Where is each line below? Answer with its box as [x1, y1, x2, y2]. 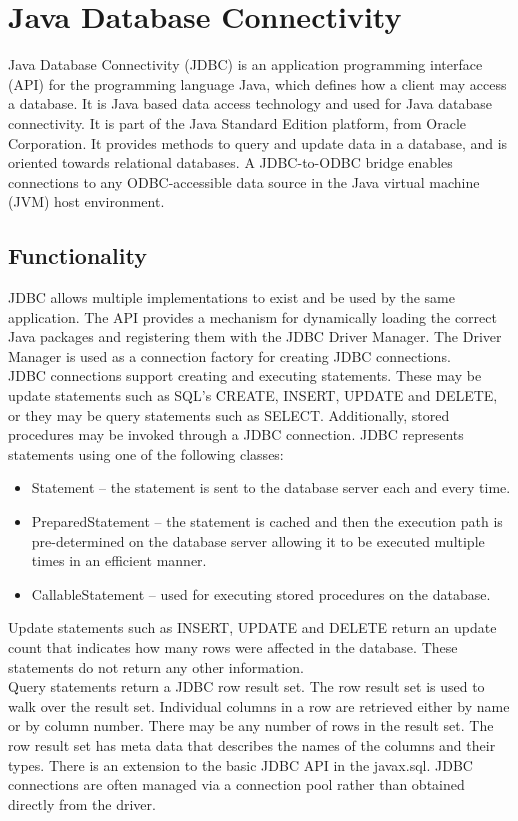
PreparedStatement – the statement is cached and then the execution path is [31, 511, 503, 532]
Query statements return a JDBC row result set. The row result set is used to [8, 676, 485, 697]
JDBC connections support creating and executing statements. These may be [8, 365, 482, 386]
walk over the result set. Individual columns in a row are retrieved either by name [8, 695, 510, 716]
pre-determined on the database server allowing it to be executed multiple [31, 530, 485, 551]
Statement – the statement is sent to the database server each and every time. [31, 477, 511, 498]
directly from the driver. [8, 793, 156, 814]
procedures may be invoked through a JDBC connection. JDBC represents [8, 424, 464, 445]
